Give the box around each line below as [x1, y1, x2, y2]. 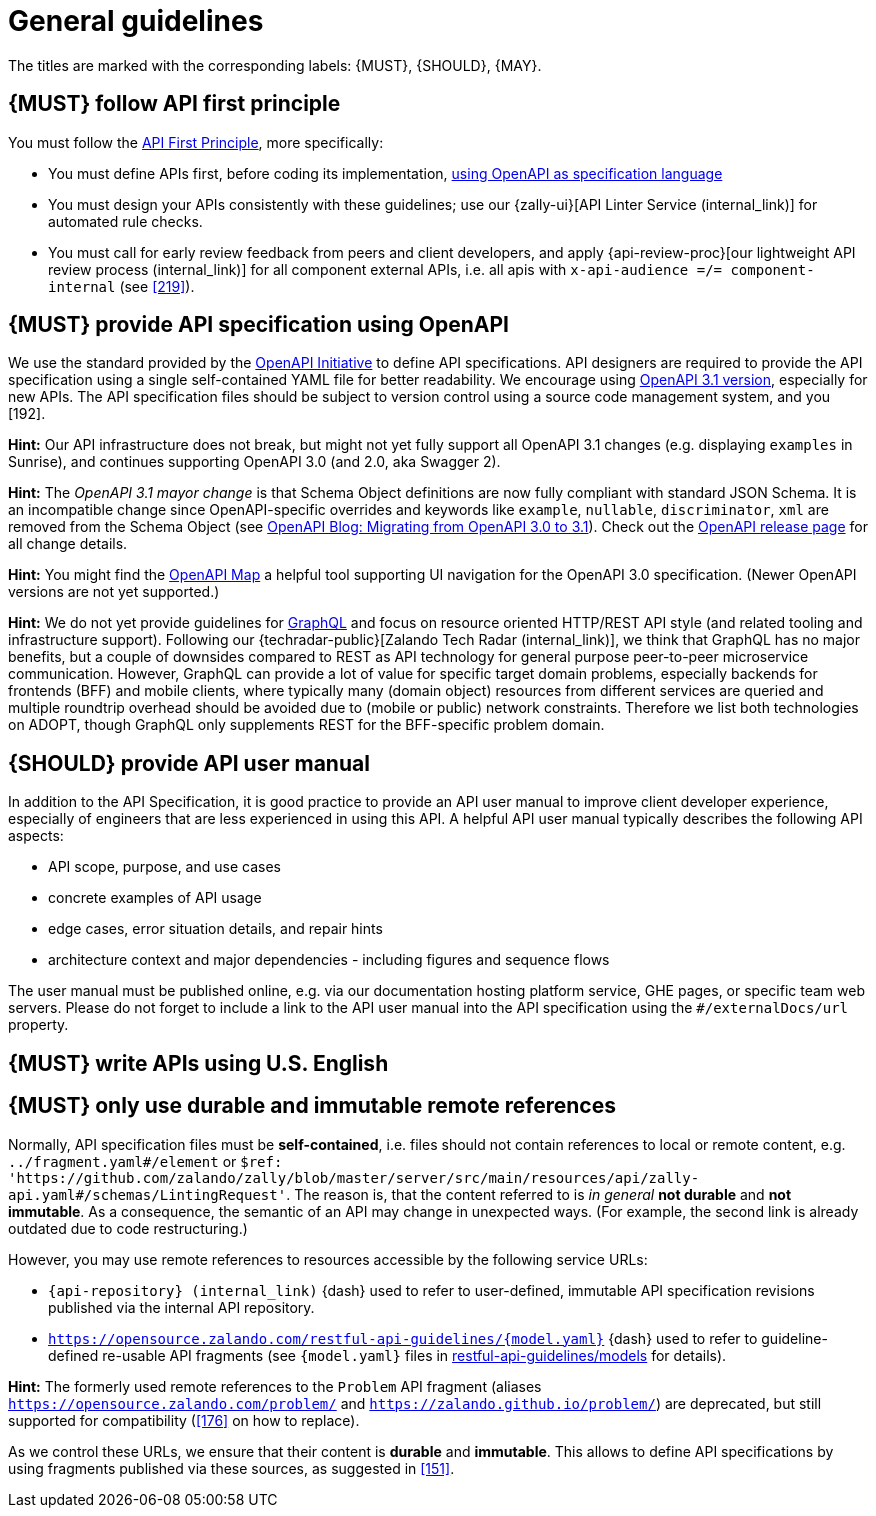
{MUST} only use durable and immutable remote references [8, 1093, 616, 1119]
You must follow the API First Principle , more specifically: [8, 133, 384, 151]
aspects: [8, 827, 64, 845]
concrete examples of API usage [48, 889, 262, 907]
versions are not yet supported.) [8, 583, 220, 601]
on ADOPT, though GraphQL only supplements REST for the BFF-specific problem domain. [8, 716, 605, 734]
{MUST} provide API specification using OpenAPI [8, 312, 510, 338]
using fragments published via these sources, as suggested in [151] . [8, 1459, 455, 1477]
